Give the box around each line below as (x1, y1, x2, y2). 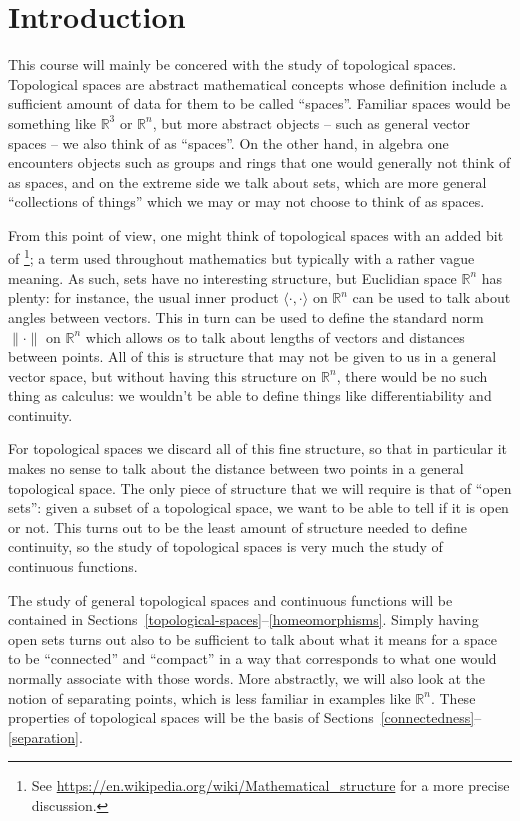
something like (8, 112, 96, 133)
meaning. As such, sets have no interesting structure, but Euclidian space (8, 267, 457, 288)
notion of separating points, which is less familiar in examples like (8, 687, 411, 708)
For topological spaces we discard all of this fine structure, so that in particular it (8, 438, 508, 459)
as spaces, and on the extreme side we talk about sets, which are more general (8, 171, 487, 192)
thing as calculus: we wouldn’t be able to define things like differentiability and (8, 385, 492, 406)
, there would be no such (336, 365, 488, 386)
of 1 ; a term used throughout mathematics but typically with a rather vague (8, 245, 475, 269)
